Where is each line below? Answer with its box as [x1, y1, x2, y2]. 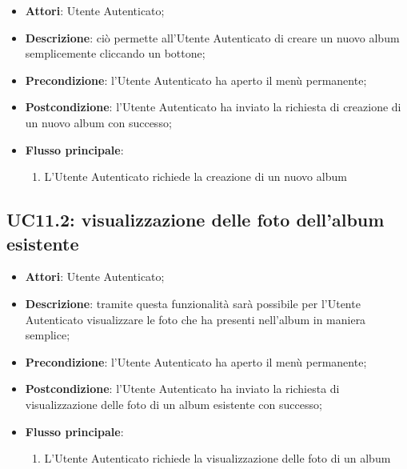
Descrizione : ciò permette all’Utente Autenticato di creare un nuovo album [25, 29, 400, 46]
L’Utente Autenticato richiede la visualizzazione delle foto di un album [44, 450, 391, 467]
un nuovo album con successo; [25, 114, 172, 130]
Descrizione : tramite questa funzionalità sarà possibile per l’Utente [25, 295, 361, 311]
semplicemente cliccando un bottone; [25, 45, 205, 62]
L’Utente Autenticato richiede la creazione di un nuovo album [44, 168, 347, 185]
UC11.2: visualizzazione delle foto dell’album [6, 207, 385, 232]
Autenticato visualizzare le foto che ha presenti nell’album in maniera [25, 311, 366, 327]
